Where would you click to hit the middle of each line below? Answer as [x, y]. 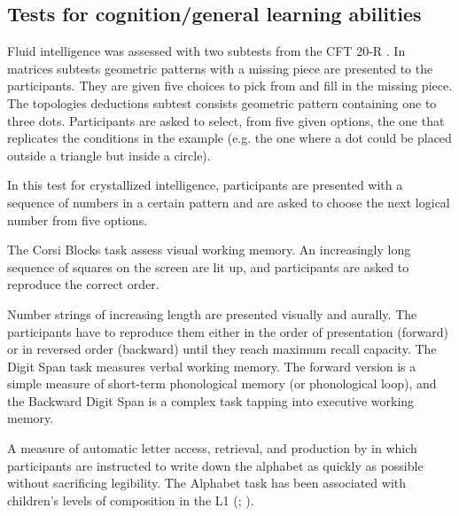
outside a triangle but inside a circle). [109, 155]
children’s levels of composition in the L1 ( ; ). [131, 500]
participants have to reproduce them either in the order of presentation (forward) [228, 331]
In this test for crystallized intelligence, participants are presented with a [205, 185]
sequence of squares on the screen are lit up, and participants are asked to [208, 266]
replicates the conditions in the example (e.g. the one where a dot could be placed [229, 138]
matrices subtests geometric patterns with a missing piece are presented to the [220, 68]
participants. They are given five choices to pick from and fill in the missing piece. [230, 86]
